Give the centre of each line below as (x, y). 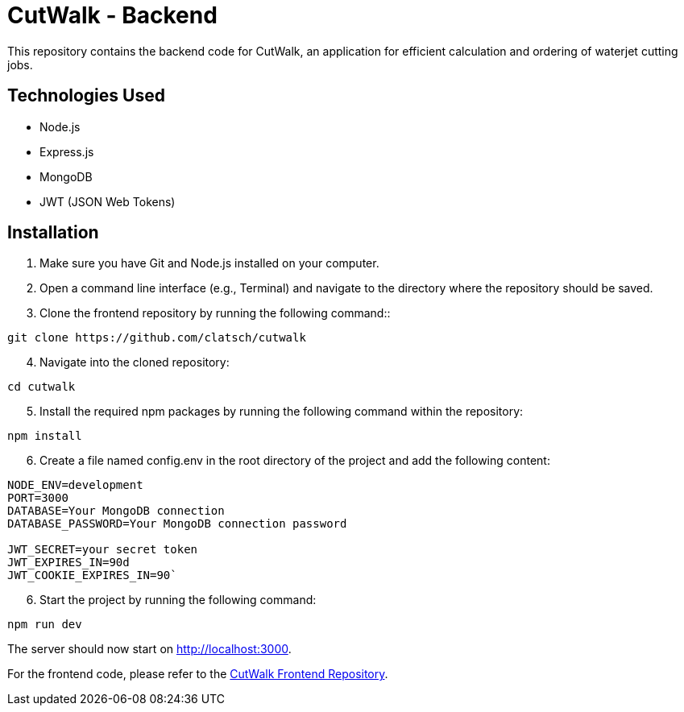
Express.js (67, 151)
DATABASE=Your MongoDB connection (116, 511)
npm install (45, 436)
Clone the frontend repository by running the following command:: (215, 313)
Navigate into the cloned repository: (135, 362)
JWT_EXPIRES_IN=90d (68, 563)
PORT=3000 (38, 498)
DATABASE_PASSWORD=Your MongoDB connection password (177, 524)
